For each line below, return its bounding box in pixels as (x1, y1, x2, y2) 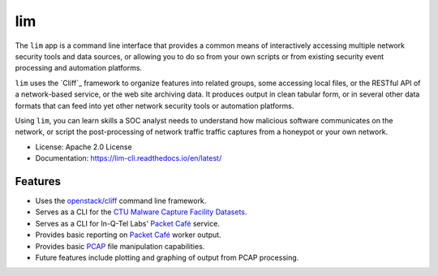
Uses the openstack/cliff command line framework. (35, 196, 207, 205)
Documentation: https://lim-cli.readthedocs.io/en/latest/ (35, 153, 222, 163)
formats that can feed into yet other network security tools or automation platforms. (15, 101, 294, 110)
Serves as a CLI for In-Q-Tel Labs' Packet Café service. (35, 218, 221, 228)
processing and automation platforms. (15, 63, 142, 73)
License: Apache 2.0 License (35, 142, 133, 152)
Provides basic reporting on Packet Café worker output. (35, 230, 222, 239)
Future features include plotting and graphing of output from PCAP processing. (35, 252, 299, 262)
